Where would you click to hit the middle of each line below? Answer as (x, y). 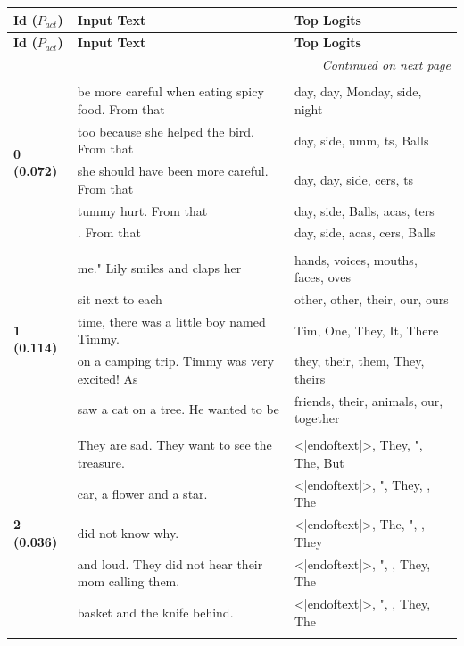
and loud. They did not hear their (170, 563)
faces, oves (323, 277)
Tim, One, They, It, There (366, 330)
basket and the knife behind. (155, 612)
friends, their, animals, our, (369, 400)
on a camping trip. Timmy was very (176, 361)
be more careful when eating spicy (170, 91)
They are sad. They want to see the (174, 445)
